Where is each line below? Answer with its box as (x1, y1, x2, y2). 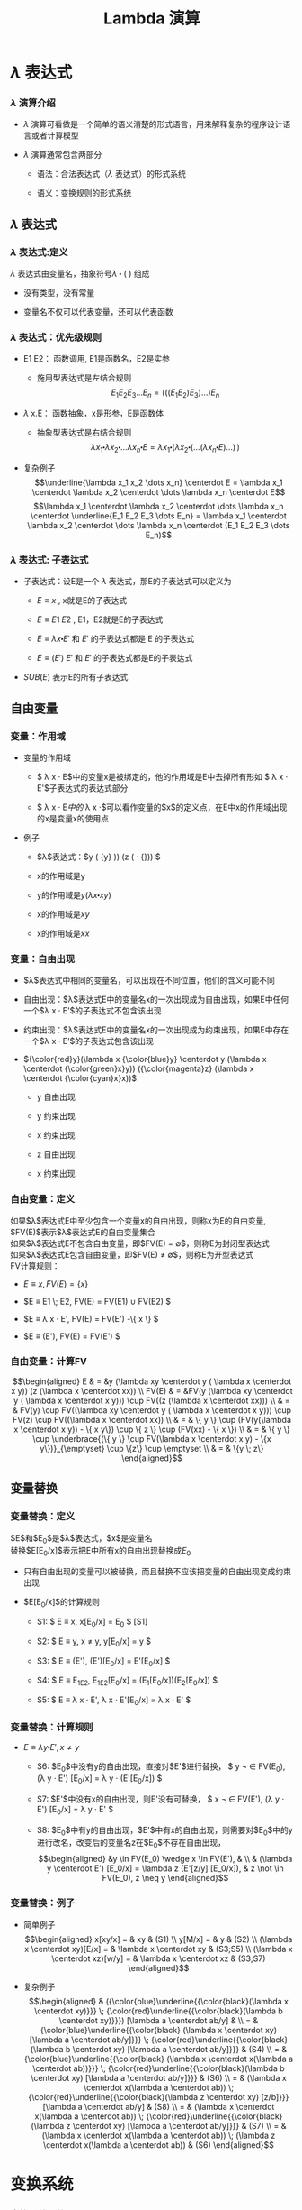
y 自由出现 (36, 1092, 75, 1103)
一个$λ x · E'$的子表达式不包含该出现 (22, 1005, 162, 1016)
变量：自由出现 (10, 952, 75, 965)
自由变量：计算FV (10, 1354, 88, 1367)
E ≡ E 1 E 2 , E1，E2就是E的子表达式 (36, 614, 164, 625)
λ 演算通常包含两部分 (22, 150, 102, 160)
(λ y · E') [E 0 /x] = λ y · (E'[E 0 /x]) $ (36, 1773, 163, 1785)
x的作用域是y (36, 871, 86, 882)
